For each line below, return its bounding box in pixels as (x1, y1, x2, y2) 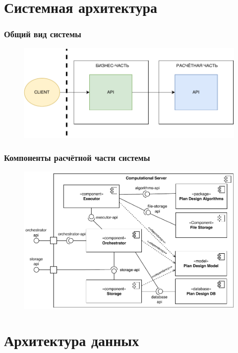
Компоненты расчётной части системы (4, 151, 150, 163)
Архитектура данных (4, 330, 139, 350)
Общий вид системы (4, 28, 81, 40)
